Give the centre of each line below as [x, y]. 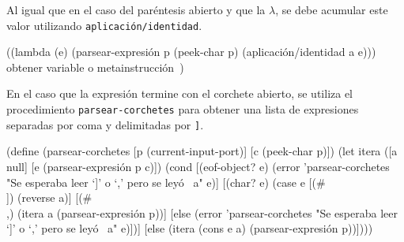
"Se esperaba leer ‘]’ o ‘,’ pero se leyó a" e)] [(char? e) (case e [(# [166, 182]
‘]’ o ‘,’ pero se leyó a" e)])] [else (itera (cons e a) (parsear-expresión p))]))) [190, 228]
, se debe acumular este [332, 9]
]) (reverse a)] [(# [49, 197]
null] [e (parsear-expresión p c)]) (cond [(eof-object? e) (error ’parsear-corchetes [198, 166]
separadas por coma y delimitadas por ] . [105, 124]
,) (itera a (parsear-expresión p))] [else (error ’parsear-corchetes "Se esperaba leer [202, 212]
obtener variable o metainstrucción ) [95, 67]
